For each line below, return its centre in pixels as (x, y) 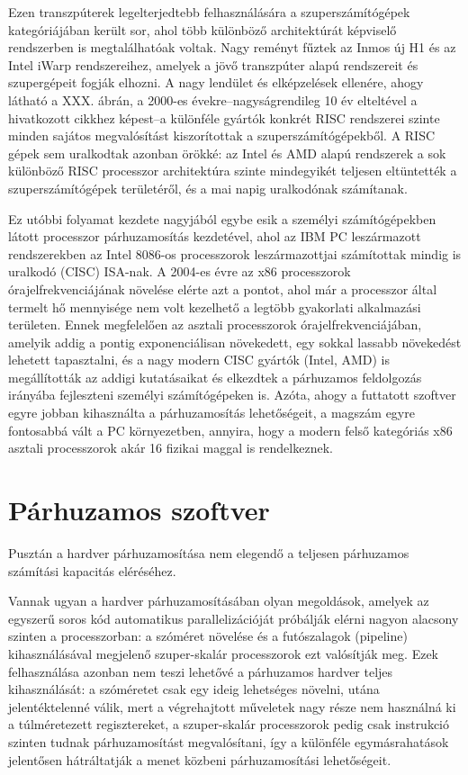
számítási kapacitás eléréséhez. (92, 570)
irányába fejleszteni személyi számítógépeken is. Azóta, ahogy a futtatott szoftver (232, 395)
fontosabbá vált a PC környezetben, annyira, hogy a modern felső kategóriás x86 (230, 430)
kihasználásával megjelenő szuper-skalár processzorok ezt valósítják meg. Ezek (223, 653)
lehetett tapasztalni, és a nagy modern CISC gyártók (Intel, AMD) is (199, 360)
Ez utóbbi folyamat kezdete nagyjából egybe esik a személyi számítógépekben (222, 218)
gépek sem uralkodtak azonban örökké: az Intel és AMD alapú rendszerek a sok (227, 153)
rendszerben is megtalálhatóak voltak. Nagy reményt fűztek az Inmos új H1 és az (232, 47)
